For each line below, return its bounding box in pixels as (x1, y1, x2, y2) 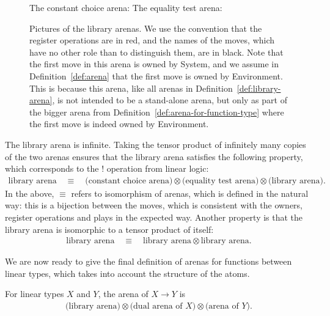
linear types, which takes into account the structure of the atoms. (5, 266, 250, 279)
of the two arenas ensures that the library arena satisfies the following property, (5, 150, 303, 163)
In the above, (5, 186, 54, 199)
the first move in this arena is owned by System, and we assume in (29, 57, 279, 70)
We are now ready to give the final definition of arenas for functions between (5, 255, 292, 268)
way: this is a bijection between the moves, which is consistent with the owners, (5, 199, 303, 211)
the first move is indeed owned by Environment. (29, 117, 209, 130)
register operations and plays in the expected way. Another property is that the (5, 210, 303, 223)
